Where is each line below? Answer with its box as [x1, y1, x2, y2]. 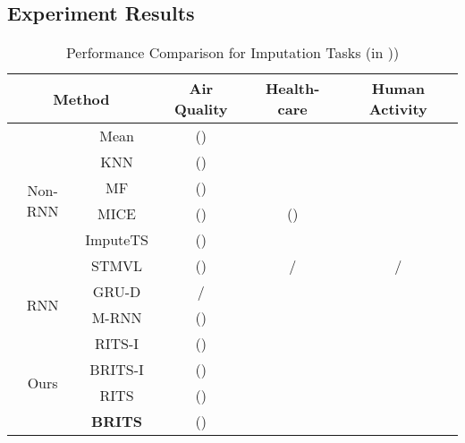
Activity [368, 98, 427, 120]
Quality [174, 98, 228, 120]
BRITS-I [89, 359, 144, 380]
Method [53, 88, 110, 109]
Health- [265, 78, 320, 99]
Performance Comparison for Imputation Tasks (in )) [65, 42, 400, 64]
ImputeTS [85, 229, 148, 251]
